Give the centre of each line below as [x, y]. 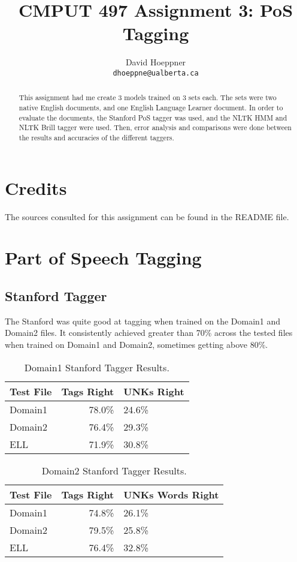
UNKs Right [154, 391]
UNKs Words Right [171, 494]
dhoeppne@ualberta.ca [156, 73]
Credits [36, 187]
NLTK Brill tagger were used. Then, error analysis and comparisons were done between [155, 127]
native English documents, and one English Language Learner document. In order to [151, 108]
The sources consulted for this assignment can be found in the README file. [147, 216]
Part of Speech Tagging [103, 258]
